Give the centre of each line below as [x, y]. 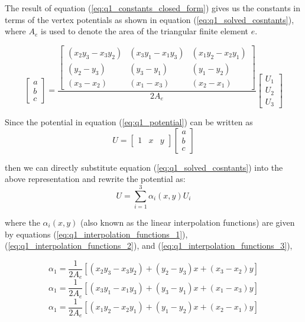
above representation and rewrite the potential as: [95, 179]
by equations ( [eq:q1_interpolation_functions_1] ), [96, 234]
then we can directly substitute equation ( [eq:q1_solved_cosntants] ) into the [144, 167]
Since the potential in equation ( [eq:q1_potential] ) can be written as [129, 122]
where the [22, 222]
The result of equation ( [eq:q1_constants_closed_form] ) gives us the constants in [153, 8]
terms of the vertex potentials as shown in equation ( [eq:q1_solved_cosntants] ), [150, 19]
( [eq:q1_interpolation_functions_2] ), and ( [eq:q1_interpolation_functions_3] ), [149, 245]
